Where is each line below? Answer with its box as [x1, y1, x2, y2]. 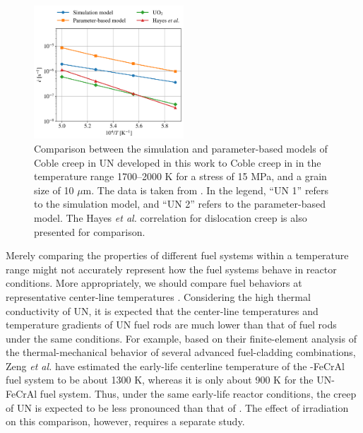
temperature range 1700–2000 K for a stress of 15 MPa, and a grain [34, 169, 327, 184]
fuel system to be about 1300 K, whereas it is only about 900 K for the [6, 372, 314, 387]
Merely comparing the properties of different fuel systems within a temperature [6, 248, 349, 263]
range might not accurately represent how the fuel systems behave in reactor [6, 261, 337, 276]
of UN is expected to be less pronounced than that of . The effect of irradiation [6, 400, 349, 415]
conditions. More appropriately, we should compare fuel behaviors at [6, 275, 302, 290]
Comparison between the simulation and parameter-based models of [34, 141, 328, 155]
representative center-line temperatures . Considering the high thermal [6, 289, 311, 304]
